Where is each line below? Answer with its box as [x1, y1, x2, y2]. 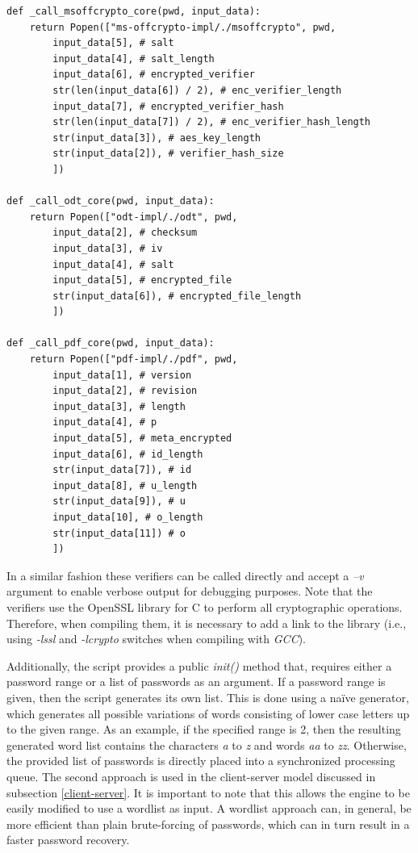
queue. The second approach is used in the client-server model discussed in [6, 767, 376, 784]
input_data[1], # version [52, 369, 192, 381]
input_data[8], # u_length [52, 479, 198, 491]
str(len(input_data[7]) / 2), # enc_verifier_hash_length [52, 116, 371, 128]
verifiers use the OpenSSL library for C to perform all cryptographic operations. [6, 598, 403, 615]
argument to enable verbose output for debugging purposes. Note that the [6, 583, 373, 600]
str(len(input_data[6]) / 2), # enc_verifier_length [52, 84, 342, 96]
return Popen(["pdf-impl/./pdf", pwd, [29, 353, 238, 366]
